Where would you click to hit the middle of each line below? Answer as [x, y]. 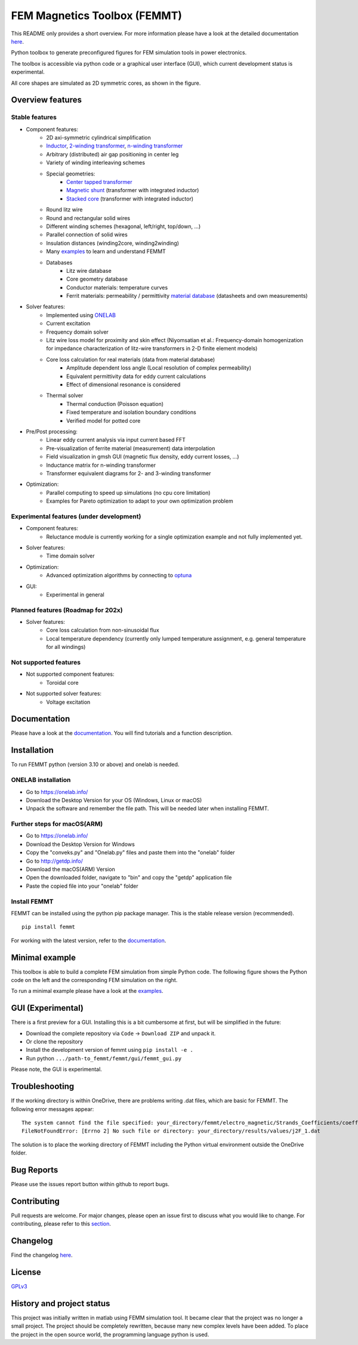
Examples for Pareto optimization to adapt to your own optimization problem [140, 501]
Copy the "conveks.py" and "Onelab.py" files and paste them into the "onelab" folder [130, 852]
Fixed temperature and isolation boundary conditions [131, 413]
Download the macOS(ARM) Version [71, 869]
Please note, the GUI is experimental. [57, 1069]
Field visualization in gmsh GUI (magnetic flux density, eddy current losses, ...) [143, 457]
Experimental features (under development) [76, 516]
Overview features [46, 100]
